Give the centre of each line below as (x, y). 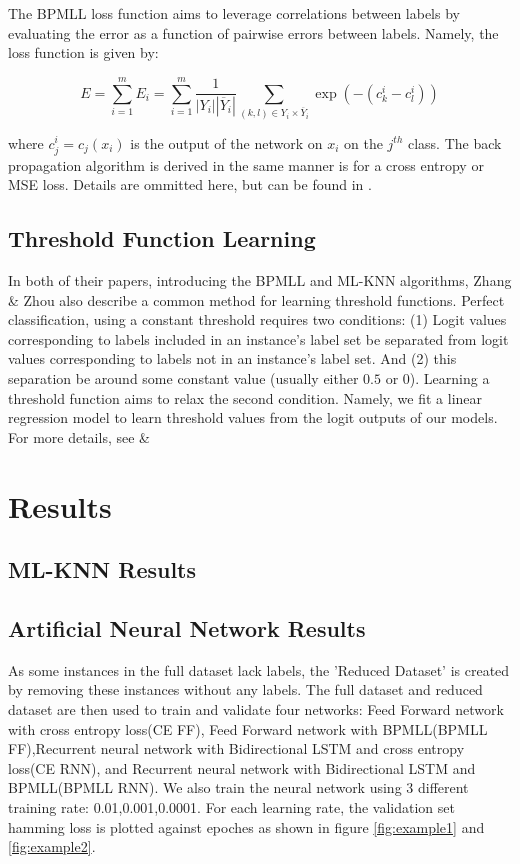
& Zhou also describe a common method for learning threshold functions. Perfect (256, 299)
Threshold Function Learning (162, 238)
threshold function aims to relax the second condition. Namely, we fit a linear (245, 397)
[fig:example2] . (52, 846)
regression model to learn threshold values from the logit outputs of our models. (253, 417)
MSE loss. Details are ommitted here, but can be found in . (190, 184)
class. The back (454, 142)
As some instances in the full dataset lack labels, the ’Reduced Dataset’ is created (259, 669)
